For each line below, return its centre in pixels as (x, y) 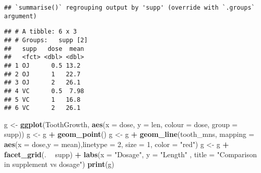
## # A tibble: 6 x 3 (41, 32)
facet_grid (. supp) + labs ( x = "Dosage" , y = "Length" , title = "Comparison (130, 154)
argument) (21, 16)
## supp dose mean (44, 49)
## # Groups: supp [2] (46, 40)
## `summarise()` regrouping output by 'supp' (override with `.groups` (129, 8)
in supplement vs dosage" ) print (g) (59, 164)
